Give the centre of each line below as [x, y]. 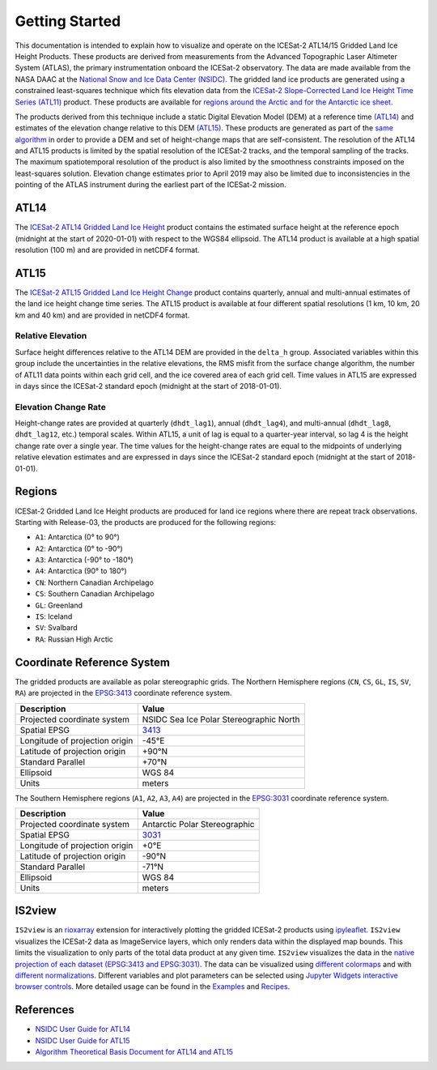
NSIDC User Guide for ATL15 [83, 1040]
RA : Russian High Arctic [74, 639]
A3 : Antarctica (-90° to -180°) [84, 560]
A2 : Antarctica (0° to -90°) [79, 548]
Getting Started [68, 21]
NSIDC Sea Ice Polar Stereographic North [221, 719]
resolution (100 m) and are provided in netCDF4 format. [107, 249]
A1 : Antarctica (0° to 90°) [78, 537]
